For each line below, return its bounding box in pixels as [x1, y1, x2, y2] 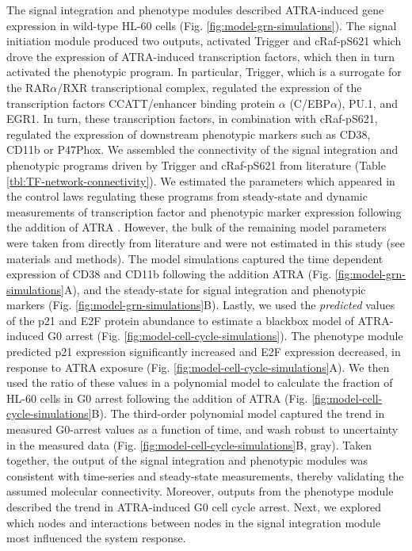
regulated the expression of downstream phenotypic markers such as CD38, [6, 125, 371, 142]
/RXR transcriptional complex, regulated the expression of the [57, 78, 362, 95]
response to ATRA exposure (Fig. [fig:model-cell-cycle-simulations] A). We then [6, 358, 390, 375]
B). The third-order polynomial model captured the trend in [91, 405, 385, 422]
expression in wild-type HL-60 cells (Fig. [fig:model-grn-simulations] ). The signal [6, 17, 397, 33]
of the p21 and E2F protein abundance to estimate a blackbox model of [6, 312, 354, 328]
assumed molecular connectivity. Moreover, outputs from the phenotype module [6, 483, 394, 499]
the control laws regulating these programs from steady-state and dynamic [6, 188, 368, 205]
